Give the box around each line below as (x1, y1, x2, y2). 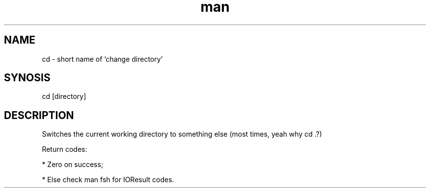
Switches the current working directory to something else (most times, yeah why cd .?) (42, 130, 322, 139)
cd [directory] (42, 92, 86, 101)
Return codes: (42, 145, 87, 154)
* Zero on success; (42, 160, 104, 169)
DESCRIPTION (4, 109, 74, 121)
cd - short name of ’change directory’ (42, 54, 163, 63)
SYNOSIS (4, 72, 51, 84)
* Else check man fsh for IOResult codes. (42, 175, 174, 184)
